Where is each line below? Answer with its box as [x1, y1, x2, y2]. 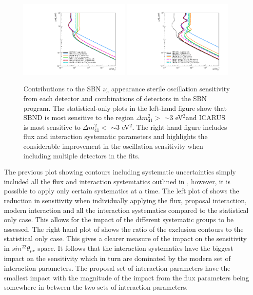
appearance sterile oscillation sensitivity [111, 84, 230, 94]
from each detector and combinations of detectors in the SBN [23, 93, 207, 103]
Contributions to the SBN [23, 84, 101, 94]
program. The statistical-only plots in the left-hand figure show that [23, 103, 227, 113]
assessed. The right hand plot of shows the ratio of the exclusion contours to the [4, 224, 244, 234]
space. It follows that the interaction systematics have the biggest [38, 243, 234, 253]
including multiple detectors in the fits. [23, 150, 140, 160]
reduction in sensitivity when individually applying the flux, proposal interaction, [4, 195, 247, 205]
